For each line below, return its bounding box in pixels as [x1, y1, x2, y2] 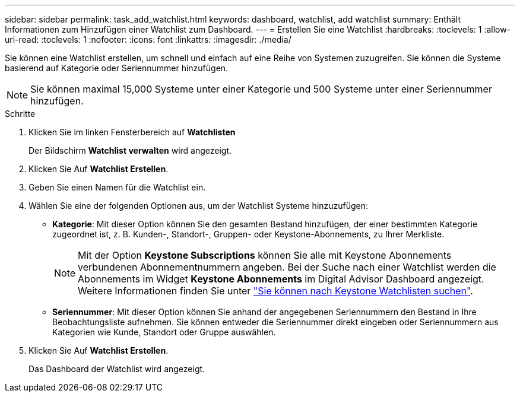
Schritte [5, 109, 36, 119]
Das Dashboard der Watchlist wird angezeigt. [28, 364, 205, 374]
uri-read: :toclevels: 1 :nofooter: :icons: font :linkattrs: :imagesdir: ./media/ [5, 34, 291, 45]
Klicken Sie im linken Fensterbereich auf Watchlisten [28, 127, 236, 137]
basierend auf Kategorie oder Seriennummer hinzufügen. [5, 63, 229, 73]
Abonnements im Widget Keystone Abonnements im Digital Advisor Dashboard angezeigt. [78, 273, 484, 285]
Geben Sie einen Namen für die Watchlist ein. [28, 182, 206, 192]
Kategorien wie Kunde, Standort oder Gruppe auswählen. [52, 327, 276, 337]
